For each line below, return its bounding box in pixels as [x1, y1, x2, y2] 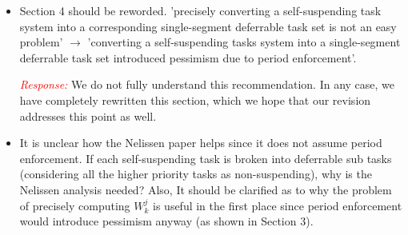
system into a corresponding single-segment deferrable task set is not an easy [19, 18, 397, 34]
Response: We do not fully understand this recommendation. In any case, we [19, 76, 395, 93]
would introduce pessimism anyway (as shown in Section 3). [19, 213, 314, 229]
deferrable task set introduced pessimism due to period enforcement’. [19, 49, 357, 66]
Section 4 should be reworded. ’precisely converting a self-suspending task [19, 2, 382, 18]
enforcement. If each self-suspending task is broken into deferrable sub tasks [19, 149, 392, 166]
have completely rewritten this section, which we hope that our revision [19, 91, 371, 108]
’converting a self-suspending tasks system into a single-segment [87, 34, 401, 50]
